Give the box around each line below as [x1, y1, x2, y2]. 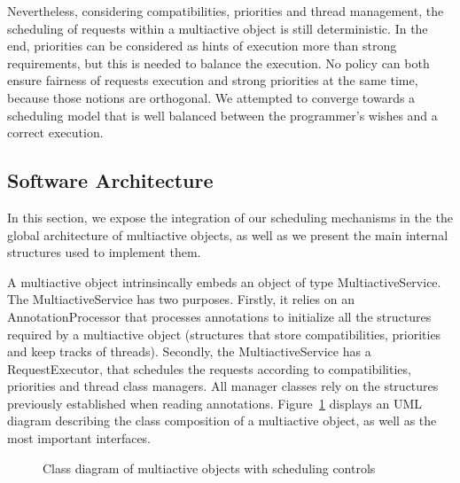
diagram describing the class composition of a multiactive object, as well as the [7, 411, 437, 430]
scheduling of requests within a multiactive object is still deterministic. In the [7, 19, 428, 37]
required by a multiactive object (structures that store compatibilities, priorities [7, 324, 441, 343]
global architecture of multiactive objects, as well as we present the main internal [7, 225, 448, 244]
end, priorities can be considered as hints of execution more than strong [7, 36, 397, 55]
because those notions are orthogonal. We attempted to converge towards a [7, 88, 416, 106]
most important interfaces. [7, 429, 152, 448]
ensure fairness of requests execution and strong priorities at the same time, [7, 71, 418, 90]
